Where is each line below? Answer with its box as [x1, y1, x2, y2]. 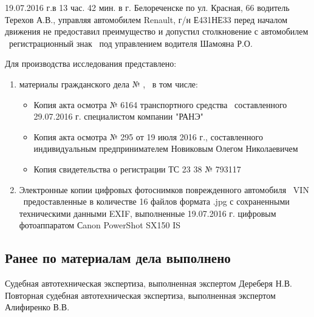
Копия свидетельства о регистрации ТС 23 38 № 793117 [33, 162, 241, 175]
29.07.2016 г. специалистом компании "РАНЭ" [33, 110, 203, 123]
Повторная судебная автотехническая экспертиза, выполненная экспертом [5, 288, 276, 301]
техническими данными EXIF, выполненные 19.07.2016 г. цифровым [19, 206, 276, 219]
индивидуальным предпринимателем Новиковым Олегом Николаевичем [33, 142, 298, 155]
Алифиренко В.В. [5, 301, 70, 313]
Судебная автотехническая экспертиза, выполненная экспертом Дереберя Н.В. [5, 277, 292, 290]
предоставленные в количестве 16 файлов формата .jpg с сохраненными [23, 195, 290, 208]
